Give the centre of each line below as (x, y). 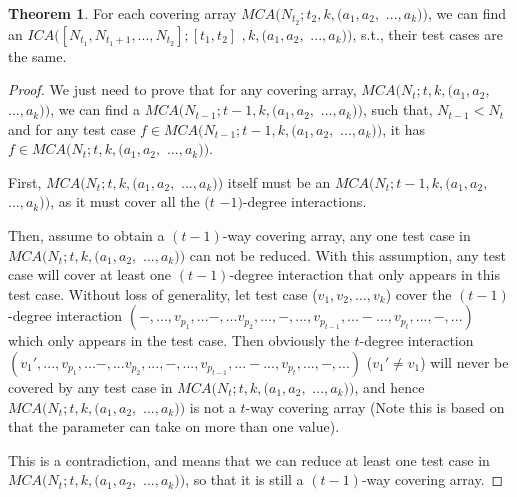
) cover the (418, 293)
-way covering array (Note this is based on (375, 406)
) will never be (464, 361)
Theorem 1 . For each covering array (122, 13)
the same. (37, 55)
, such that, (397, 109)
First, (25, 181)
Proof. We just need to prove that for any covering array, (182, 89)
